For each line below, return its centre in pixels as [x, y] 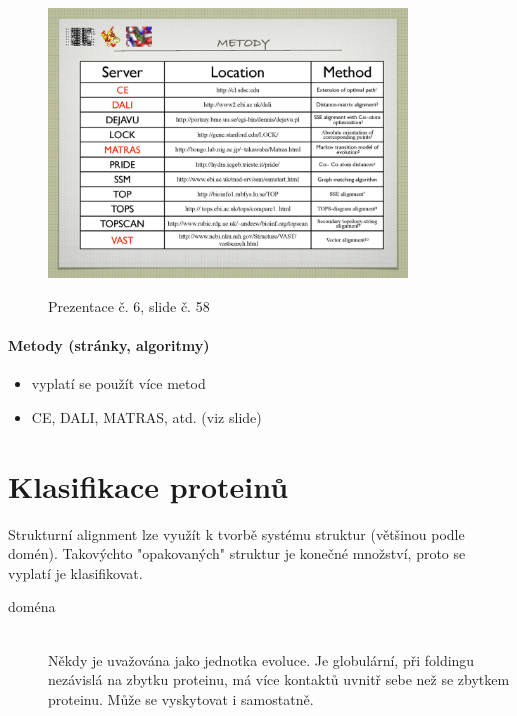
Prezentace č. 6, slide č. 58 [129, 305]
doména [32, 606]
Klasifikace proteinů [148, 485]
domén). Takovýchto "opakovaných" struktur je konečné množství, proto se [237, 553]
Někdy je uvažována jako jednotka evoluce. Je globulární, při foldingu [261, 659]
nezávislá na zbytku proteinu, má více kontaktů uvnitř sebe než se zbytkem [279, 679]
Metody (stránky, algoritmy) [109, 345]
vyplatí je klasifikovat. [75, 572]
